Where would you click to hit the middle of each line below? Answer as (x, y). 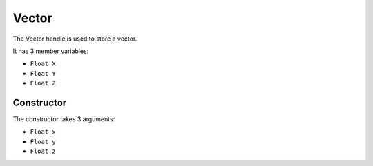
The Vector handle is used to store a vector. (75, 39)
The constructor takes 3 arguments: (64, 119)
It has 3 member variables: (51, 51)
